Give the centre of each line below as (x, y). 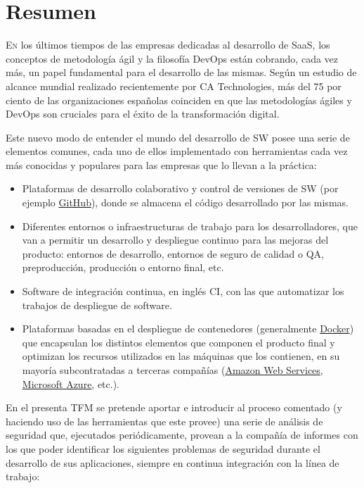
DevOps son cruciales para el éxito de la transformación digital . (143, 114)
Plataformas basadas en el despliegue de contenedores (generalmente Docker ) (188, 329)
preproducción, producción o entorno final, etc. (123, 267)
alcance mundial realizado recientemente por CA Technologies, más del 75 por (174, 86)
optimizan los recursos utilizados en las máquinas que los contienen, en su (181, 356)
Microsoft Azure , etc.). (71, 383)
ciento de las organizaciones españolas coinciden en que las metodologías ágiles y (179, 100)
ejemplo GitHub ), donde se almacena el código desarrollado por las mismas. (185, 202)
